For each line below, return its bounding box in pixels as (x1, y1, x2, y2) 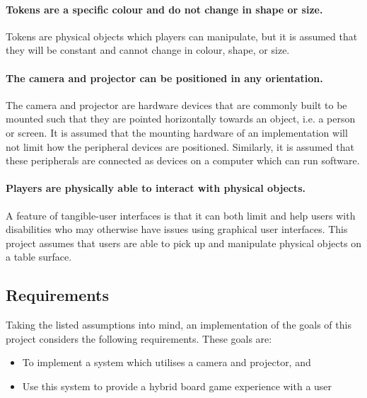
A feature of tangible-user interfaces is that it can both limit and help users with (6, 207, 356, 222)
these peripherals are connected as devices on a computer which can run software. (6, 153, 360, 168)
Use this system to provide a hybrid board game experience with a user (22, 378, 332, 393)
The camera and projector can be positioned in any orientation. (6, 70, 323, 85)
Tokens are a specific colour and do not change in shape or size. (6, 1, 323, 16)
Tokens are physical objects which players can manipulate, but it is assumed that (6, 28, 358, 43)
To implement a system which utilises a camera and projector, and (22, 355, 311, 370)
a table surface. (6, 249, 72, 264)
